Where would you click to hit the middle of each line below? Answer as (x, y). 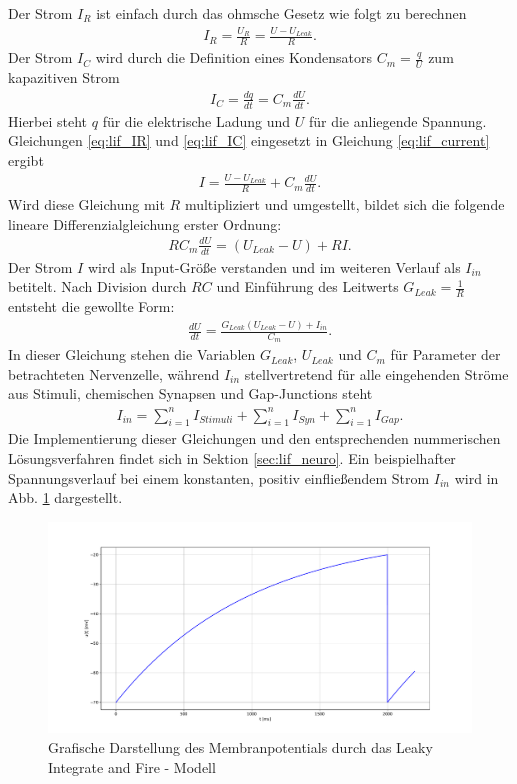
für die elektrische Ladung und (196, 120)
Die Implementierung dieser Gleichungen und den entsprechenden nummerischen (254, 438)
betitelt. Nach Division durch (97, 286)
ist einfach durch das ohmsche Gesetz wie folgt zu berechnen (281, 13)
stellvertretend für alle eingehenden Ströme (376, 373)
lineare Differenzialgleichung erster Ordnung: (145, 223)
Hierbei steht (48, 120)
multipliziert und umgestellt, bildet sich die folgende (344, 204)
